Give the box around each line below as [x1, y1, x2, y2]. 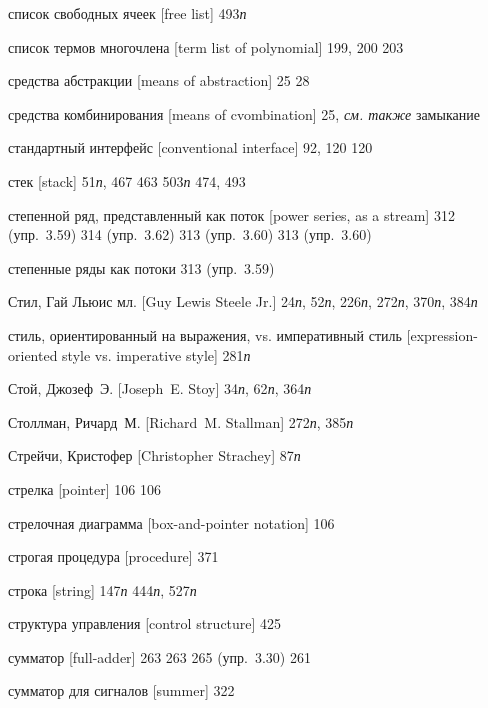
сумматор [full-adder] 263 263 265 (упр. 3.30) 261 [8, 646, 311, 667]
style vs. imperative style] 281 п [62, 344, 251, 365]
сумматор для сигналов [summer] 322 [8, 680, 235, 701]
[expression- [406, 324, 478, 345]
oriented [8, 344, 58, 365]
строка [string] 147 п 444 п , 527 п [8, 579, 197, 600]
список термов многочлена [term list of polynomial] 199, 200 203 [8, 36, 404, 57]
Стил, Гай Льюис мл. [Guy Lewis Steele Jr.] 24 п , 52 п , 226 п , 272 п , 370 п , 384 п [8, 291, 478, 312]
